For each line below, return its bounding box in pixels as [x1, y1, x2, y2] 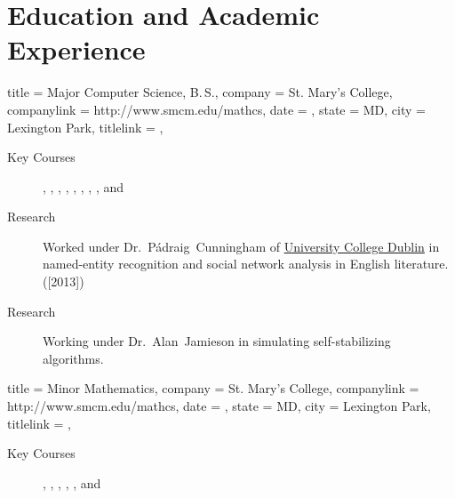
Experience [7, 31, 146, 68]
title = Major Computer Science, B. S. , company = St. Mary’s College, [7, 83, 393, 101]
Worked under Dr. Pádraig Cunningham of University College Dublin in [43, 237, 440, 255]
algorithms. [43, 349, 104, 367]
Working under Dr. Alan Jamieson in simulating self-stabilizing [43, 332, 391, 350]
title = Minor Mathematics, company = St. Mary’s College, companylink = [7, 379, 419, 398]
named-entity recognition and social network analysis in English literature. [43, 254, 449, 273]
